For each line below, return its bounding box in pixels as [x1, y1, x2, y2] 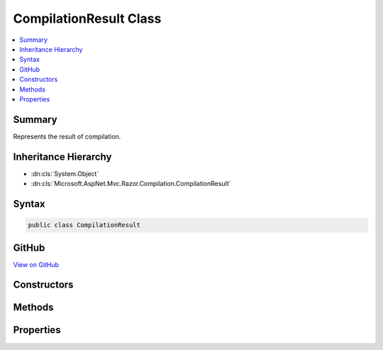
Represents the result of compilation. [13, 132, 121, 141]
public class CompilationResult [28, 221, 141, 229]
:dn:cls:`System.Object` [30, 169, 99, 177]
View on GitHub [13, 260, 60, 269]
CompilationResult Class [13, 11, 162, 26]
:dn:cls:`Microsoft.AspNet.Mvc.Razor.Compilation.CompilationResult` [30, 180, 231, 188]
